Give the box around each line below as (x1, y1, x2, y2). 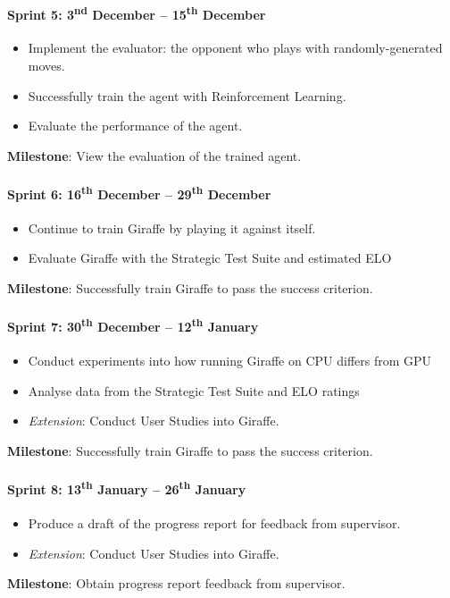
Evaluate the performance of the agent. (28, 116, 243, 135)
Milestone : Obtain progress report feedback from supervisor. (7, 574, 346, 593)
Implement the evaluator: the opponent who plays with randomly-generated (28, 38, 443, 57)
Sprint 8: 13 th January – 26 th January (7, 477, 246, 498)
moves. (28, 56, 65, 75)
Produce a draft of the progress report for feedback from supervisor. (28, 513, 401, 532)
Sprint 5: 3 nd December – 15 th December (7, 2, 266, 23)
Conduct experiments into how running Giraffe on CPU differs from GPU (28, 351, 432, 370)
